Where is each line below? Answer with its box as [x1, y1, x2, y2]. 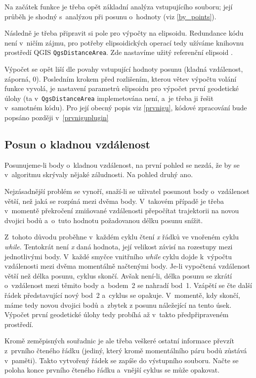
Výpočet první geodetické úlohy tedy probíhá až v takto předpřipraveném [4, 309, 229, 320]
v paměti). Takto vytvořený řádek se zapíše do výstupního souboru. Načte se [4, 355, 239, 365]
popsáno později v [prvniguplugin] [4, 112, 109, 123]
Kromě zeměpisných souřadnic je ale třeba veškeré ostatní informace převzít [4, 335, 234, 346]
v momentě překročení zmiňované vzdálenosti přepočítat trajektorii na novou [4, 205, 239, 216]
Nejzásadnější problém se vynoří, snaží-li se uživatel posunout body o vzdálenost [4, 186, 250, 196]
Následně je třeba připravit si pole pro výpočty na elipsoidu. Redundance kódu [4, 28, 244, 38]
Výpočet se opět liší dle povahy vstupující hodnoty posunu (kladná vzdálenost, [4, 64, 243, 74]
